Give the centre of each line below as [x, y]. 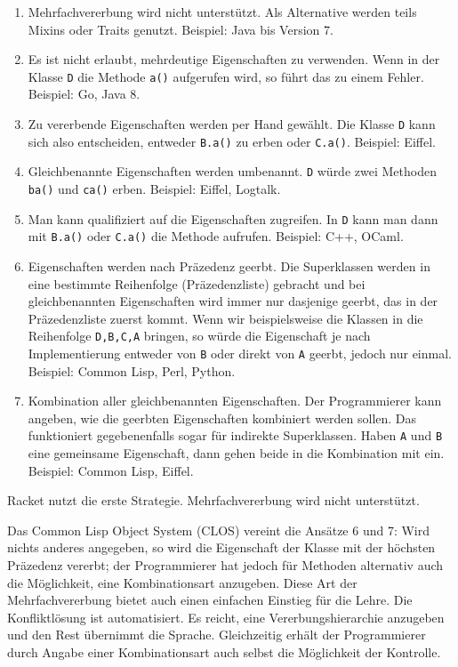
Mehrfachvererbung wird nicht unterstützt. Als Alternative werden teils [222, 12]
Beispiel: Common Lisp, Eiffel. [111, 470]
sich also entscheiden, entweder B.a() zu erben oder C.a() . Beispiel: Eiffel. [232, 141]
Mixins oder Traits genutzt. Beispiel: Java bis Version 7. [181, 29]
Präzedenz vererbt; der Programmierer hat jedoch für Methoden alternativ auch [225, 565]
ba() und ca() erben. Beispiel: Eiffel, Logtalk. [154, 189]
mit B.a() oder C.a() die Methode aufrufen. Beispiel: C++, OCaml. [216, 236]
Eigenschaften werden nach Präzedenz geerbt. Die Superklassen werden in [229, 265]
